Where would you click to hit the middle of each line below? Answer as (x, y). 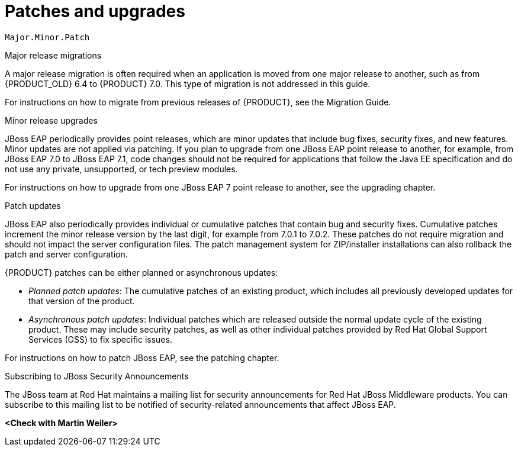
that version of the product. (82, 301)
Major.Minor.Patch (47, 37)
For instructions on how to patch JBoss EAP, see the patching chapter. (142, 357)
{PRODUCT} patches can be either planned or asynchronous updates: (141, 272)
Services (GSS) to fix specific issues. (100, 339)
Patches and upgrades (95, 11)
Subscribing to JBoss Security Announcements (97, 376)
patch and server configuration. (66, 254)
